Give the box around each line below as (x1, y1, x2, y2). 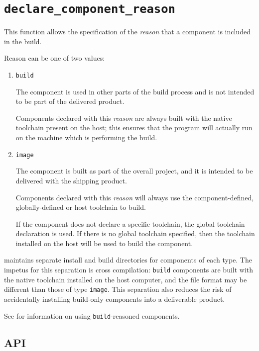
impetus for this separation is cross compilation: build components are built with (4, 264, 254, 275)
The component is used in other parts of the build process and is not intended (15, 86, 255, 96)
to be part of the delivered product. (15, 96, 125, 106)
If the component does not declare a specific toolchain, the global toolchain (15, 218, 245, 229)
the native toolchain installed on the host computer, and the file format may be (4, 274, 247, 284)
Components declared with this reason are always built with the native (15, 112, 232, 123)
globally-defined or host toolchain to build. (15, 202, 146, 212)
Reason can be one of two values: (4, 53, 105, 63)
